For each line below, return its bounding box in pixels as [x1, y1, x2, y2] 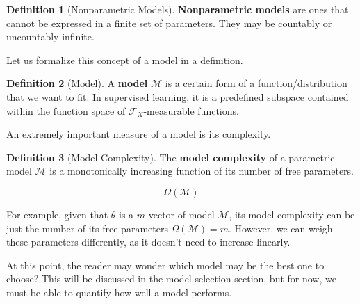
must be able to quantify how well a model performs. [6, 285, 232, 299]
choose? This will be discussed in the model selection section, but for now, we [6, 271, 336, 286]
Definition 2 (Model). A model [6, 76, 148, 90]
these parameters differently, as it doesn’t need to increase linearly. [6, 234, 291, 249]
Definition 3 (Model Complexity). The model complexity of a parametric [6, 150, 335, 164]
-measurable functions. [143, 103, 239, 118]
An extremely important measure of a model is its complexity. [6, 127, 271, 141]
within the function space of [6, 103, 126, 118]
